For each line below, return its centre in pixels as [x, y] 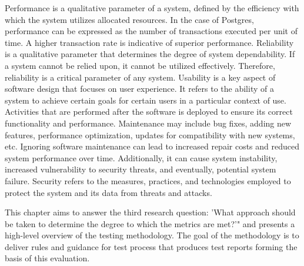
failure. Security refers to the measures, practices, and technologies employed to [148, 180]
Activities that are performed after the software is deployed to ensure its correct [149, 112]
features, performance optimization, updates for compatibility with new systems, [150, 134]
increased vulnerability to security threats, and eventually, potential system [141, 169]
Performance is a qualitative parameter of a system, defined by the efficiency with [152, 8]
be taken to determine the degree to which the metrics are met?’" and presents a [150, 223]
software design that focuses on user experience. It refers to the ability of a [139, 89]
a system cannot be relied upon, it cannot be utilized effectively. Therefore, [140, 65]
